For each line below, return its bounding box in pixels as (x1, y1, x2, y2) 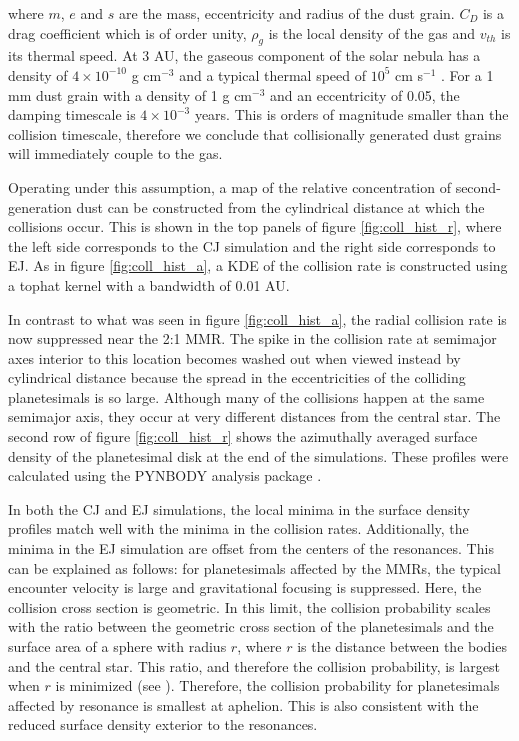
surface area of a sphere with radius (8, 636, 227, 657)
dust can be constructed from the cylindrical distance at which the (76, 196, 485, 217)
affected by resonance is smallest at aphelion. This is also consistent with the (8, 694, 479, 715)
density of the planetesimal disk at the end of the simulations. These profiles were (8, 445, 509, 466)
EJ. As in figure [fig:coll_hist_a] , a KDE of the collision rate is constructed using (8, 255, 508, 276)
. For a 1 (441, 64, 494, 85)
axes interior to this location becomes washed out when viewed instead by (8, 347, 461, 368)
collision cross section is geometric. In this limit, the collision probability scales (8, 596, 491, 617)
